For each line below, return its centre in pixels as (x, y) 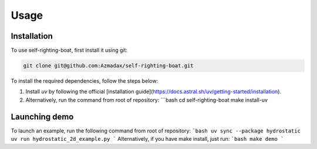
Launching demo (42, 116)
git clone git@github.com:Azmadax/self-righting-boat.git (108, 66)
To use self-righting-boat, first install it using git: (69, 50)
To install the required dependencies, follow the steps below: (85, 81)
